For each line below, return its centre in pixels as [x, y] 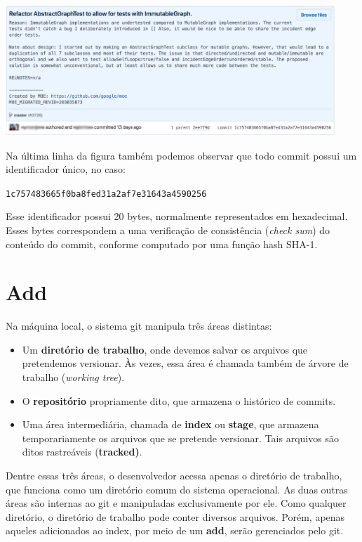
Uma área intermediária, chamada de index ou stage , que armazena [170, 424]
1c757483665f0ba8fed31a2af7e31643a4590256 [106, 194]
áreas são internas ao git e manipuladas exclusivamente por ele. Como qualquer [176, 503]
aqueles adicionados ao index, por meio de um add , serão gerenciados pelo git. [175, 530]
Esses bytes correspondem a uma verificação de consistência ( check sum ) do [168, 230]
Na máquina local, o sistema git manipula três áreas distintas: [139, 326]
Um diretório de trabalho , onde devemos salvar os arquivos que [165, 349]
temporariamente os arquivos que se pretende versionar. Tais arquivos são [180, 438]
